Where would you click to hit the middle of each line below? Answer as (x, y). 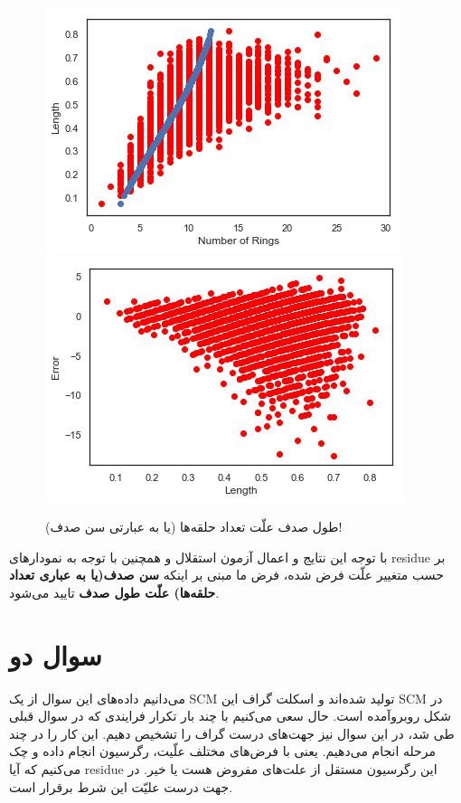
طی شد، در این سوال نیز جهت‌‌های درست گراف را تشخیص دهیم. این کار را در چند (232, 733)
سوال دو (56, 654)
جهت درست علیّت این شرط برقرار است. (121, 786)
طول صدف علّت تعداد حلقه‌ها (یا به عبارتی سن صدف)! (194, 527)
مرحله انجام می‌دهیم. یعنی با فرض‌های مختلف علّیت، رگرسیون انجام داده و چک (222, 751)
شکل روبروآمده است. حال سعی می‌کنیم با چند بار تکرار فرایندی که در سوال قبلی (230, 716)
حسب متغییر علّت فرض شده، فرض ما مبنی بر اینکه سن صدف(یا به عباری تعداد (226, 575)
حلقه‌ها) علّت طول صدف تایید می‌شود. (114, 592)
